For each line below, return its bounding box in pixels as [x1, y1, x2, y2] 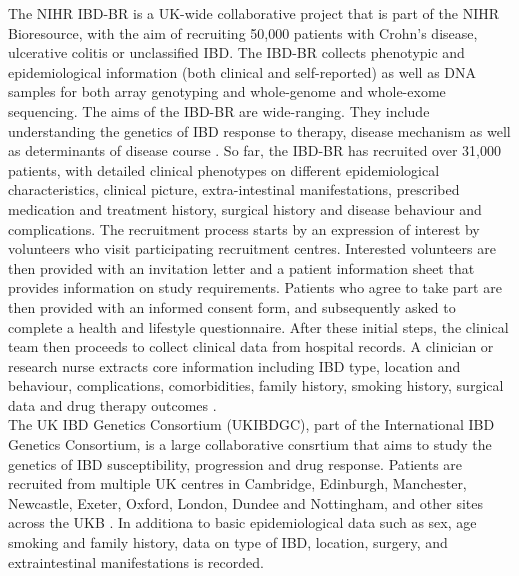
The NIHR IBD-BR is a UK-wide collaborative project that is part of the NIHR [8, 3, 500, 23]
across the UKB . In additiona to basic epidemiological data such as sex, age [8, 512, 477, 533]
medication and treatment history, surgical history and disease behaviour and [8, 198, 482, 219]
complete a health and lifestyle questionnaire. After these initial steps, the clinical [8, 316, 509, 337]
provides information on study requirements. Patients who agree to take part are [8, 277, 502, 298]
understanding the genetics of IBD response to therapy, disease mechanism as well [8, 120, 511, 141]
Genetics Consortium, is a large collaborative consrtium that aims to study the [8, 434, 492, 455]
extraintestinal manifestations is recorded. [8, 551, 264, 572]
